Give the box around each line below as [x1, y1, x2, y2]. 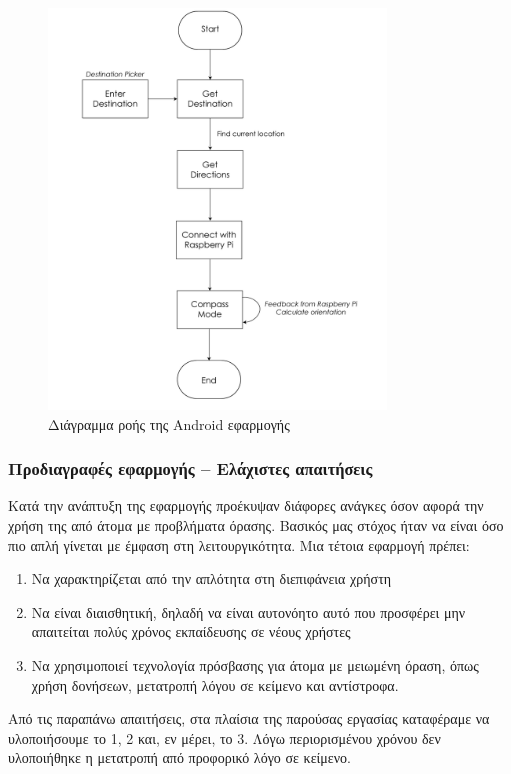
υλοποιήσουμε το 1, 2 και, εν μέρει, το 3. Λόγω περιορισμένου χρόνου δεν [8, 727, 441, 748]
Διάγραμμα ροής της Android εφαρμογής [48, 413, 290, 434]
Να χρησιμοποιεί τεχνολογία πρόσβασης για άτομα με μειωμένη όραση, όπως [31, 654, 479, 675]
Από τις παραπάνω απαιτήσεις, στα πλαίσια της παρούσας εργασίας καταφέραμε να [8, 708, 490, 729]
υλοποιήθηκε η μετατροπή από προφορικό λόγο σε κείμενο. [8, 747, 351, 768]
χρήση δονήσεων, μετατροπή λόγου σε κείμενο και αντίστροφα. [31, 674, 399, 695]
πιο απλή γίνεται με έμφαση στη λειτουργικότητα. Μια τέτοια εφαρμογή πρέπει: [8, 534, 470, 555]
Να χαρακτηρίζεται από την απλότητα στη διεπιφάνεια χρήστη [31, 568, 392, 589]
